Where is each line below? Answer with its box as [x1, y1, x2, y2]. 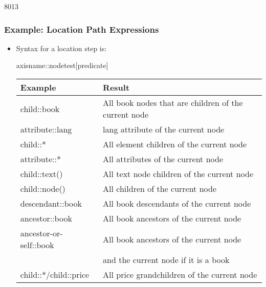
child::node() [20, 183, 65, 194]
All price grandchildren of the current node [103, 269, 257, 280]
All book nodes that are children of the [103, 97, 243, 108]
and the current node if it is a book [103, 254, 230, 266]
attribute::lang [20, 123, 72, 135]
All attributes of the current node [103, 153, 223, 165]
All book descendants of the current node [103, 197, 251, 209]
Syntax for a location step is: [16, 42, 107, 53]
